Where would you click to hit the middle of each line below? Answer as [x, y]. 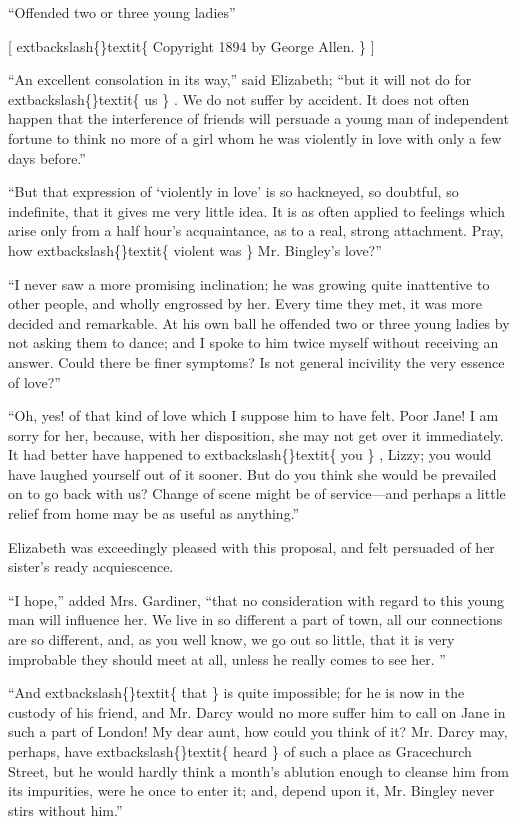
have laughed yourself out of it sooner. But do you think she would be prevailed [252, 473]
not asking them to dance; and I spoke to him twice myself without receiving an [253, 342]
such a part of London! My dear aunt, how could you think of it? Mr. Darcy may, [258, 731]
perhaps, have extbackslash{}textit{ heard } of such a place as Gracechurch [240, 751]
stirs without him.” [65, 809]
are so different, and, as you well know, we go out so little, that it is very [231, 639]
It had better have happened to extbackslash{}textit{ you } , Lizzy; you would [250, 454]
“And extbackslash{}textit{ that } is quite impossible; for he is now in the [236, 692]
